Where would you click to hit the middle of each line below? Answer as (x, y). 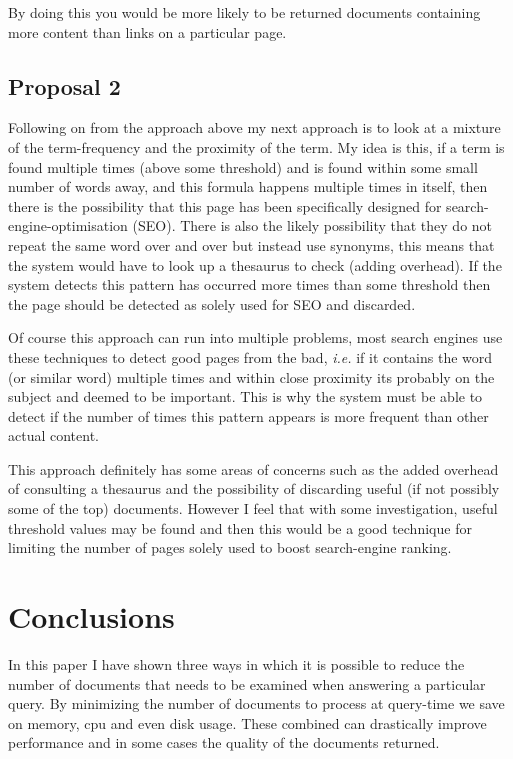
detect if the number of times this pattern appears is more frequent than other (248, 415)
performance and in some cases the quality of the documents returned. (224, 742)
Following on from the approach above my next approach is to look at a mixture (254, 127)
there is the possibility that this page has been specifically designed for (225, 205)
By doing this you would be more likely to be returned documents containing (244, 12)
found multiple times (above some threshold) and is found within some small (243, 166)
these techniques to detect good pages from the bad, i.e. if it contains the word (250, 356)
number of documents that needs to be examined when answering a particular (247, 683)
